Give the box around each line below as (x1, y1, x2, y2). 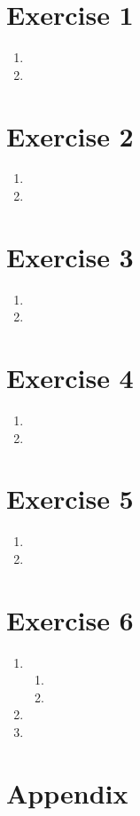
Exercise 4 (6, 360, 134, 396)
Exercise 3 (6, 238, 134, 274)
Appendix (6, 774, 128, 811)
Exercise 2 (6, 117, 134, 154)
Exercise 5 (6, 480, 134, 517)
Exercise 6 (6, 601, 134, 638)
